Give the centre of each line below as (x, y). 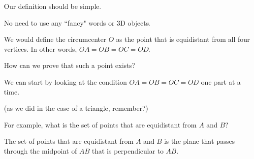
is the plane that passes (199, 141)
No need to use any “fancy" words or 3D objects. (78, 22)
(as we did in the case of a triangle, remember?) (76, 108)
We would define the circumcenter (55, 39)
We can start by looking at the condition (65, 81)
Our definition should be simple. (53, 6)
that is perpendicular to (128, 150)
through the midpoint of (41, 150)
